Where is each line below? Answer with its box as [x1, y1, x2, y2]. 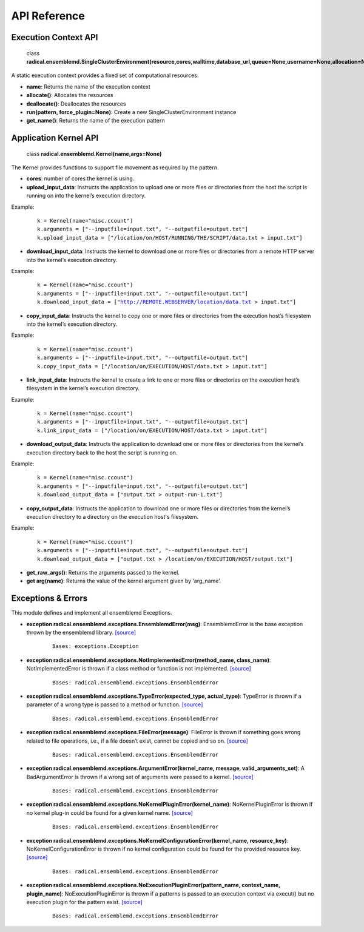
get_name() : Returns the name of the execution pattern [26, 117, 165, 124]
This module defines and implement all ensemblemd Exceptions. [11, 609, 172, 616]
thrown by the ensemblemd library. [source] [26, 629, 136, 637]
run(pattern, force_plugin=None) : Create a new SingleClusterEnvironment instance [26, 108, 237, 115]
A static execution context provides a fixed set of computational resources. [11, 72, 199, 79]
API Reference [11, 9, 85, 22]
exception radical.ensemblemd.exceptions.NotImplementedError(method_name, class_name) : [26, 656, 271, 664]
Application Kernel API [11, 133, 99, 143]
